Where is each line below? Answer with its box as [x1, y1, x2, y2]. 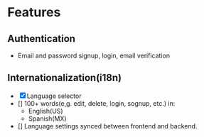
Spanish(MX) [28, 114, 67, 123]
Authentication [7, 33, 76, 45]
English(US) [28, 106, 63, 115]
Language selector [26, 92, 82, 100]
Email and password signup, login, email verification [17, 51, 171, 60]
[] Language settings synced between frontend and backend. [17, 121, 198, 130]
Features [7, 4, 61, 21]
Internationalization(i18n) [7, 72, 122, 84]
